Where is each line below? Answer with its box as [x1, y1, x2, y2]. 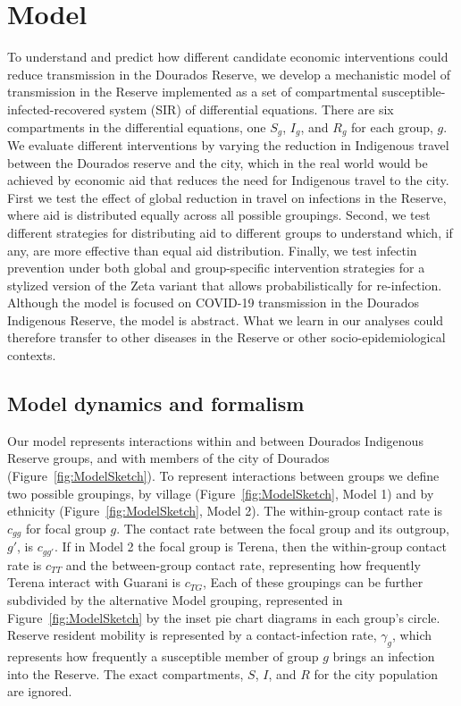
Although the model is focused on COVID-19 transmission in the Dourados [7, 293, 419, 312]
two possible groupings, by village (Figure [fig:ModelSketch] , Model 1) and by [7, 483, 434, 502]
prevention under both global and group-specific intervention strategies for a [7, 258, 425, 277]
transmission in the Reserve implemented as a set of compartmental [7, 82, 378, 101]
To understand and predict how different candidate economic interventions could [7, 47, 448, 66]
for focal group [25, 518, 106, 537]
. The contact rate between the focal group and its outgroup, [116, 518, 449, 537]
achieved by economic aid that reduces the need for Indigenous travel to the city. [7, 171, 449, 189]
